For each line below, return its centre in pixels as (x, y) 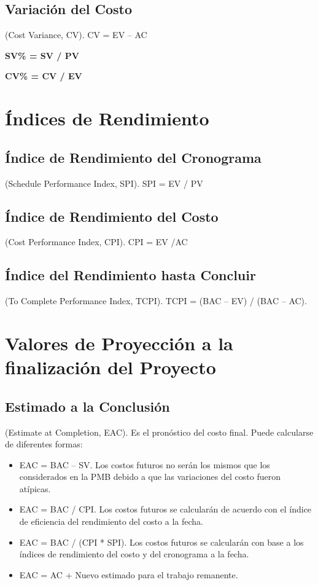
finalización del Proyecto (111, 367)
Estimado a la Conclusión (87, 406)
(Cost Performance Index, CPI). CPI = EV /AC (96, 242)
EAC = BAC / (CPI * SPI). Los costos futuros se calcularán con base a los (161, 542)
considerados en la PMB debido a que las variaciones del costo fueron (150, 477)
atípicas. (35, 488)
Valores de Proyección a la (119, 343)
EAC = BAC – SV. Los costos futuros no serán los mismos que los (145, 464)
